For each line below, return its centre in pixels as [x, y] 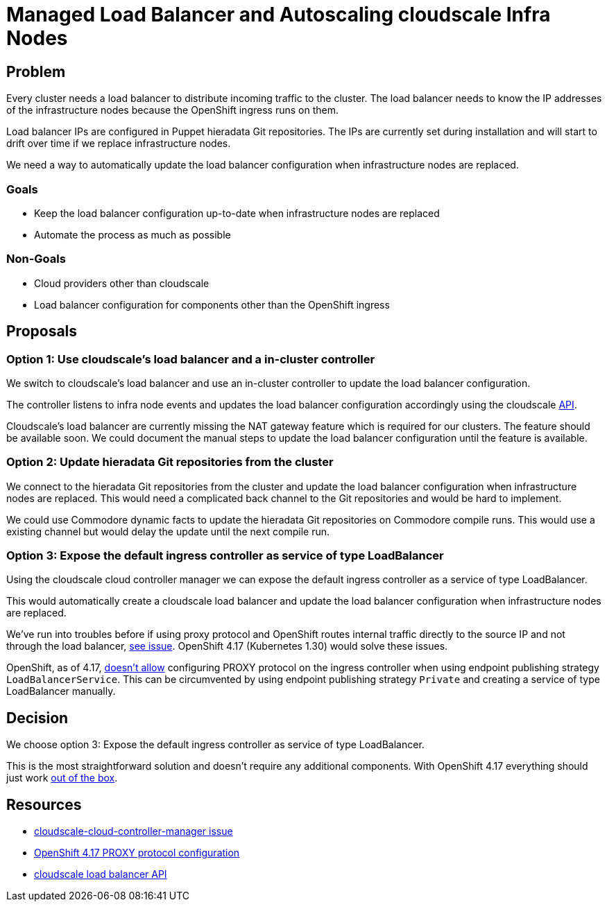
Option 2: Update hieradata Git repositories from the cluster [170, 462]
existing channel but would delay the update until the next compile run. [168, 531]
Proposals [42, 331]
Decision [37, 718]
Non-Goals [36, 259]
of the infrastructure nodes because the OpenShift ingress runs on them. [172, 110]
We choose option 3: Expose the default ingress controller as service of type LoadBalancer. [215, 745]
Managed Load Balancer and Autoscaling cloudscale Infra [279, 15]
